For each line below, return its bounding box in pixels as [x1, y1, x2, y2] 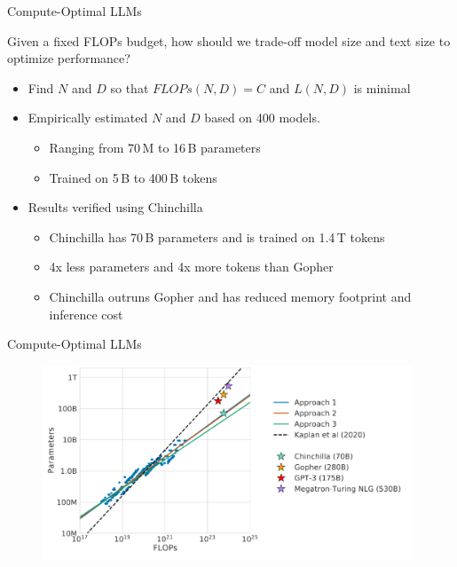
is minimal [353, 78, 411, 97]
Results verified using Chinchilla [28, 198, 203, 217]
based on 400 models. [204, 108, 320, 127]
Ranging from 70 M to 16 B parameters [49, 138, 261, 156]
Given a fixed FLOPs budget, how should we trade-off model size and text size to [7, 31, 451, 50]
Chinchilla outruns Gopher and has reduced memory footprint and [49, 287, 412, 305]
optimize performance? [7, 49, 130, 67]
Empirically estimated [28, 108, 148, 127]
